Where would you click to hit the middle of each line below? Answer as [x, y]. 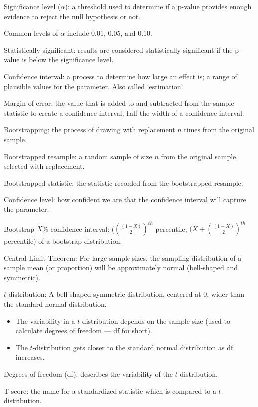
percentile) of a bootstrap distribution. [63, 241]
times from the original [219, 129]
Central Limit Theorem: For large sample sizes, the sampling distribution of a [123, 258]
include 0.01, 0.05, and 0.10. [110, 33]
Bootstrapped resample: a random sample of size [78, 156]
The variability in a [45, 320]
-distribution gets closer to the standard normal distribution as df [133, 347]
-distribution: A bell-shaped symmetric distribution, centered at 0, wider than [125, 294]
